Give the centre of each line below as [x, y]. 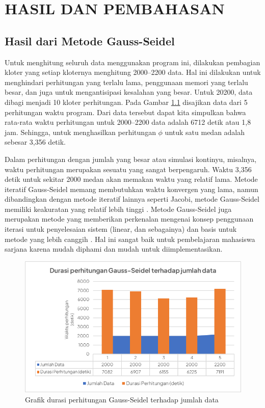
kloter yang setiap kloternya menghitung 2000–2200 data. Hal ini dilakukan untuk [133, 72]
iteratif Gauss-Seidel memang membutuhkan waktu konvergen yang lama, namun [131, 189]
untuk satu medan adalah [205, 132]
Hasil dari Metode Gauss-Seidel [90, 40]
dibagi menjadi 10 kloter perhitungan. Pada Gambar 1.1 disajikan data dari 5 [126, 102]
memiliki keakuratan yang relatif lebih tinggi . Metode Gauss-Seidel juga [118, 209]
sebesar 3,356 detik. [35, 142]
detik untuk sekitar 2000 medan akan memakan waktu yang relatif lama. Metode [131, 179]
